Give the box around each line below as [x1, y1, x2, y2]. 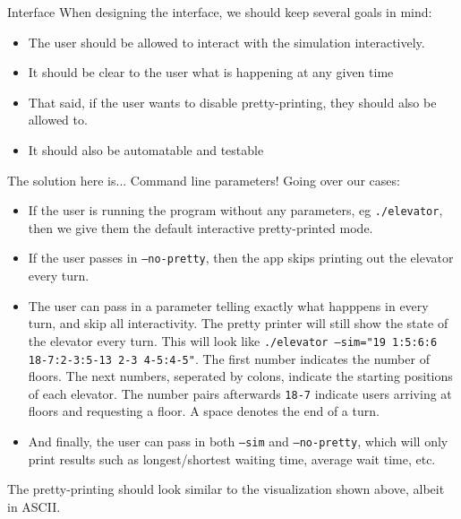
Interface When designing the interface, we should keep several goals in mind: [7, 3, 432, 21]
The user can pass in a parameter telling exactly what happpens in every [28, 296, 429, 315]
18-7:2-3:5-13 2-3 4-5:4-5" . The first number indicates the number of [28, 349, 430, 368]
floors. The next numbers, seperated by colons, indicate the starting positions [28, 367, 453, 385]
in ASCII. [7, 497, 61, 515]
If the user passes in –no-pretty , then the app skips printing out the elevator [28, 248, 454, 267]
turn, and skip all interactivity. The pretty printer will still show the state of [28, 314, 448, 333]
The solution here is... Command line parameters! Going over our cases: [7, 170, 400, 189]
